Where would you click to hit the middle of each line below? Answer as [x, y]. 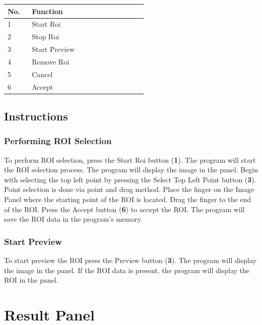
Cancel [42, 74]
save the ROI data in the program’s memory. [73, 219]
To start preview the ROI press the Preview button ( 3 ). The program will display [130, 260]
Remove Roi [51, 61]
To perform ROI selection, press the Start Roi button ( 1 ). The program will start [130, 159]
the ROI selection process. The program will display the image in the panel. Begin [131, 170]
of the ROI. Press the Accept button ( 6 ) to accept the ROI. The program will [124, 209]
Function [47, 11]
